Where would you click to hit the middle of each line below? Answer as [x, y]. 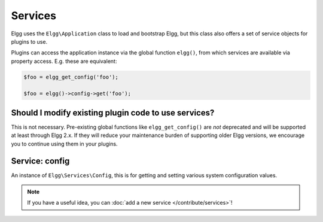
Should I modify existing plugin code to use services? [113, 113]
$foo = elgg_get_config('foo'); [71, 77]
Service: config [40, 161]
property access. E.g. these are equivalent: [64, 61]
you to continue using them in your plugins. [64, 144]
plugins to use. [29, 41]
